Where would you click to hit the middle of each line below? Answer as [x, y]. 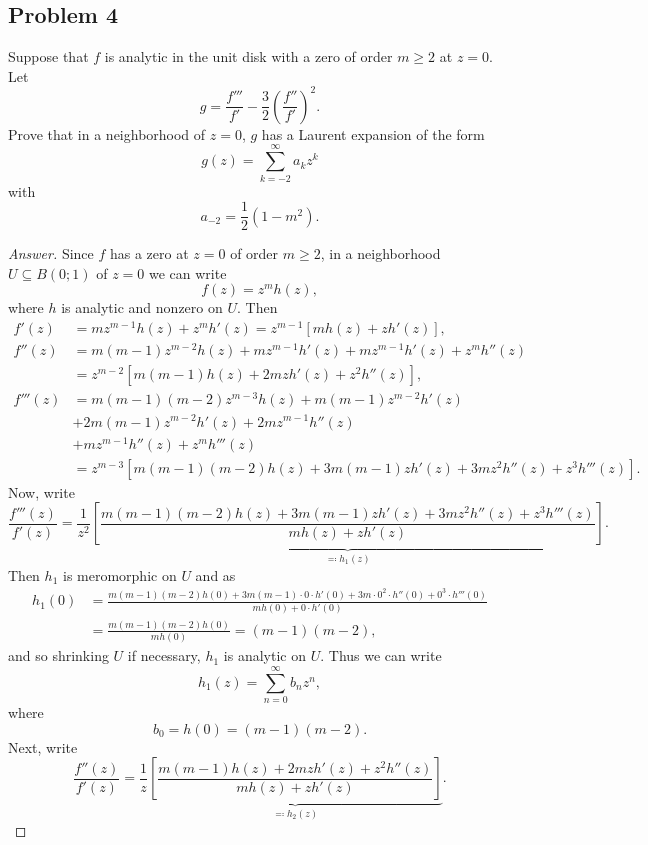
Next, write [43, 746]
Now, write [41, 491]
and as [215, 574]
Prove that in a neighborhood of [107, 133]
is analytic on [264, 655]
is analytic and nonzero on [142, 307]
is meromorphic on [119, 574]
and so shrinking [58, 655]
